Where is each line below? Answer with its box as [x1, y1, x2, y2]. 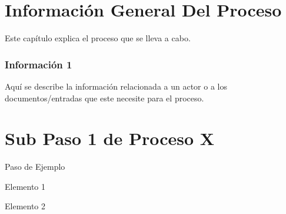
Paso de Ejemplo [5, 160, 65, 173]
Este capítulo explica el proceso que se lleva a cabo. [5, 32, 191, 44]
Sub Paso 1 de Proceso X [5, 126, 215, 150]
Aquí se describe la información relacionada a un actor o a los [5, 80, 227, 92]
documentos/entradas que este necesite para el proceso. [5, 91, 204, 104]
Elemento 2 [5, 200, 46, 212]
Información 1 [5, 57, 72, 71]
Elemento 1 [5, 180, 46, 192]
